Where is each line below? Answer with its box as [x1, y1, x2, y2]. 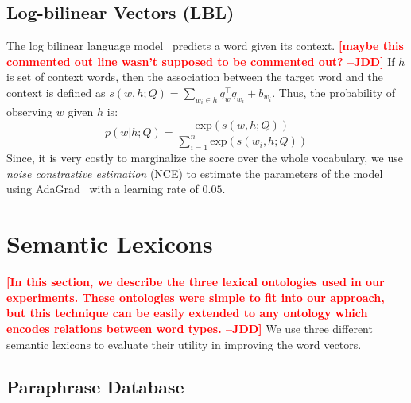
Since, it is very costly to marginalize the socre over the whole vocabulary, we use [6, 149, 403, 166]
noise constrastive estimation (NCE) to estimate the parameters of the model [6, 165, 383, 181]
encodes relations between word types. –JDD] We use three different [6, 320, 373, 336]
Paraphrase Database [6, 374, 184, 399]
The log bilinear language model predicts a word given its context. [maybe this [6, 37, 404, 54]
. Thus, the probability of [272, 83, 396, 100]
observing [6, 103, 53, 120]
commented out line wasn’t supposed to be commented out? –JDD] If [6, 52, 395, 69]
